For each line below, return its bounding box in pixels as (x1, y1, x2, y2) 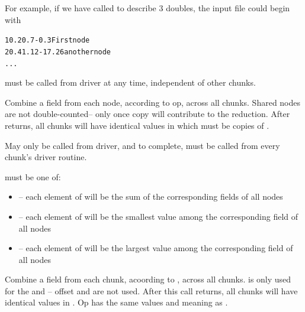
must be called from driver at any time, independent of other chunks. (5, 76, 256, 89)
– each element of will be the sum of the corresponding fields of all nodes (18, 190, 283, 203)
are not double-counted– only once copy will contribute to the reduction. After (5, 108, 290, 120)
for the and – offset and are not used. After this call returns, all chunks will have (5, 284, 298, 297)
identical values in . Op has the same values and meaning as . (5, 296, 228, 308)
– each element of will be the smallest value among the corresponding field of (18, 210, 298, 222)
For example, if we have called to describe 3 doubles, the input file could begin (5, 2, 290, 14)
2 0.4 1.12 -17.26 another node (5, 47, 111, 56)
